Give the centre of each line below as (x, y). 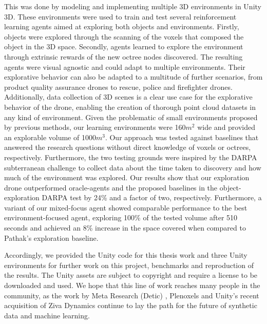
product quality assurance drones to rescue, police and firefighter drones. (118, 87)
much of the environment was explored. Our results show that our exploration (127, 177)
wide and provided (226, 127)
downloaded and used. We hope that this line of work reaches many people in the (132, 285)
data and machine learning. (47, 315)
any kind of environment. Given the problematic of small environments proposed (131, 117)
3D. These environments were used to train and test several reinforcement (120, 16)
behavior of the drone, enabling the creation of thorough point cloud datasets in (130, 107)
